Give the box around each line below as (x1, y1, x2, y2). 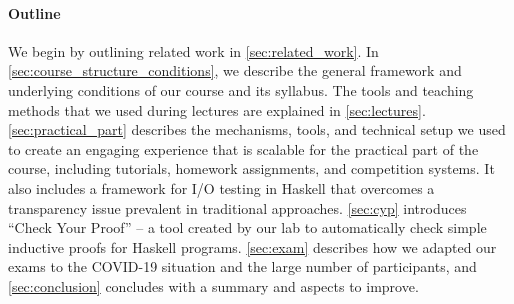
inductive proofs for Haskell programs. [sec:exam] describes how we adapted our (8, 236, 497, 257)
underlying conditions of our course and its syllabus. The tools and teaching (8, 79, 474, 100)
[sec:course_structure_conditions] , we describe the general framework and (8, 60, 462, 81)
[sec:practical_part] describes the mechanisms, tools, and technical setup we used (8, 119, 506, 140)
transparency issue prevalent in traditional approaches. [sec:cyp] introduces (8, 197, 467, 218)
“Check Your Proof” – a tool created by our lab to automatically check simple (8, 217, 487, 238)
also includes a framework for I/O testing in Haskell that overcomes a (8, 177, 435, 198)
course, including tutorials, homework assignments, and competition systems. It (8, 158, 495, 179)
